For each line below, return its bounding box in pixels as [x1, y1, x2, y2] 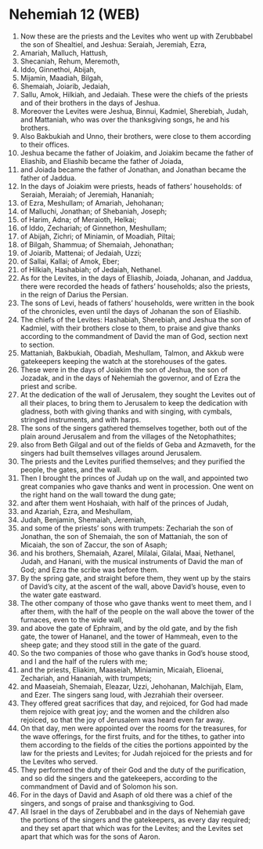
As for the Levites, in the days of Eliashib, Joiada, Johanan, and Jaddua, [20, 273, 254, 282]
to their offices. [20, 140, 70, 149]
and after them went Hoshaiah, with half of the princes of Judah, [20, 498, 229, 508]
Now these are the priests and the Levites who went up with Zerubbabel [20, 31, 254, 41]
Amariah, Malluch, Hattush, [20, 48, 108, 57]
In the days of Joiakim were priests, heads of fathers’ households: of [20, 181, 242, 191]
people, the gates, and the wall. [20, 465, 122, 474]
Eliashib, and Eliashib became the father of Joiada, [20, 156, 184, 166]
